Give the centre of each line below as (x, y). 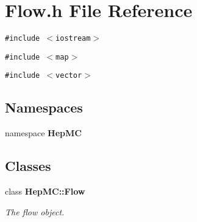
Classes (28, 166)
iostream (73, 39)
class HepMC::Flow (45, 191)
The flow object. (35, 211)
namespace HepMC (43, 133)
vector (69, 76)
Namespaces (44, 107)
